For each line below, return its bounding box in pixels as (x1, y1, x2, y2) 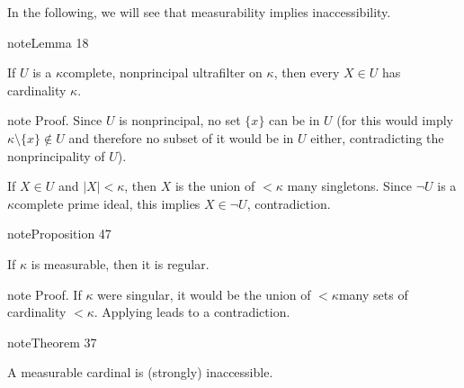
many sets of (338, 284, 408, 303)
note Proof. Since (7, 111, 103, 130)
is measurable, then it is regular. (31, 254, 210, 273)
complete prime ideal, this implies (14, 194, 201, 212)
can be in (269, 111, 320, 130)
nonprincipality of (7, 146, 105, 165)
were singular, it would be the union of (97, 284, 311, 303)
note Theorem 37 (7, 332, 97, 351)
